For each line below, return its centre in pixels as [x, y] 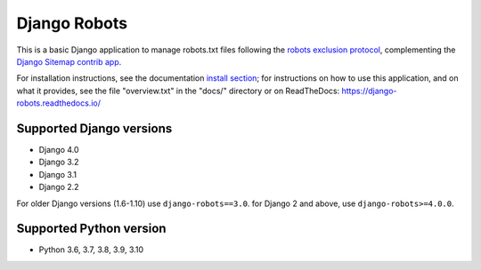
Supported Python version [91, 229]
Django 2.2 [59, 187]
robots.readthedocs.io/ [59, 103]
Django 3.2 [59, 162]
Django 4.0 [59, 150]
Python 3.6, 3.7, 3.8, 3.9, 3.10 [91, 250]
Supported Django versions [94, 128]
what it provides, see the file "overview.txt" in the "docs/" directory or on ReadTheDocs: [178, 91]
